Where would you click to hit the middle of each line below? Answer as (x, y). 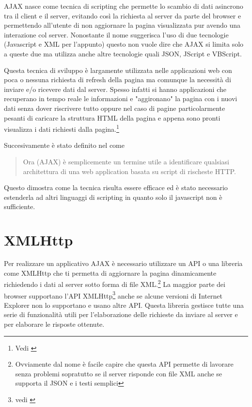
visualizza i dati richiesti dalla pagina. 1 (62, 128)
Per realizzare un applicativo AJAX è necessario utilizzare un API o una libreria (123, 263)
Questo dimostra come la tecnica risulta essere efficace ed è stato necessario (116, 187)
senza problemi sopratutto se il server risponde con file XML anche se (119, 373)
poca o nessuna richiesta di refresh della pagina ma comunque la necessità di (118, 80)
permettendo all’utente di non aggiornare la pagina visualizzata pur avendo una (122, 25)
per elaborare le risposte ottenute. (54, 324)
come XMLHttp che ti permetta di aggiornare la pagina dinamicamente (110, 273)
